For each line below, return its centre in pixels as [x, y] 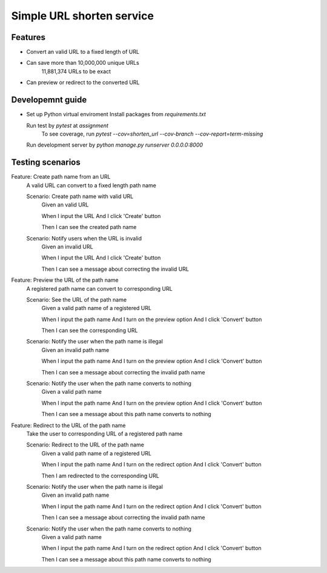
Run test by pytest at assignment [68, 125]
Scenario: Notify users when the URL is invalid [84, 238]
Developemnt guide [49, 100]
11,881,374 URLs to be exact [76, 71]
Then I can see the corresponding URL [90, 331]
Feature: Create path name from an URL [61, 177]
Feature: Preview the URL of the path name [65, 280]
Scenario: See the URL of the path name [77, 299]
